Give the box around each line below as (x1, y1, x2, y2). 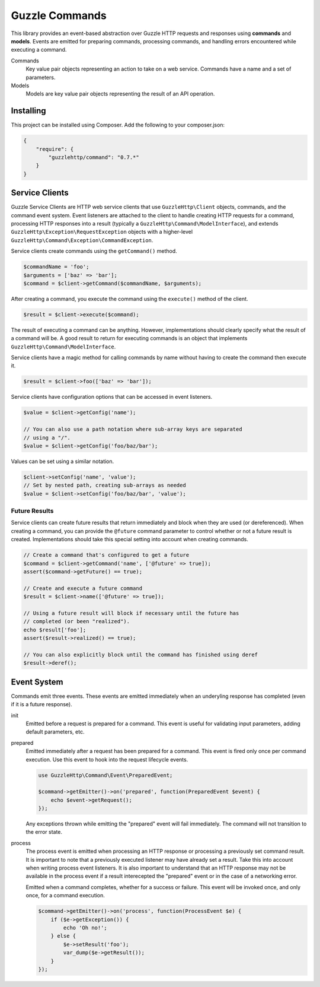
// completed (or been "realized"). (23, 618, 130, 625)
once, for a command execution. (25, 892, 105, 899)
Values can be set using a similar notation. (11, 458, 114, 465)
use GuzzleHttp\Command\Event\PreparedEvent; (38, 772, 173, 779)
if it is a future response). (11, 701, 72, 708)
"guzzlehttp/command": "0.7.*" (48, 154, 139, 160)
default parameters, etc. (25, 728, 85, 735)
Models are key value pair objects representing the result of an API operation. (25, 90, 215, 97)
